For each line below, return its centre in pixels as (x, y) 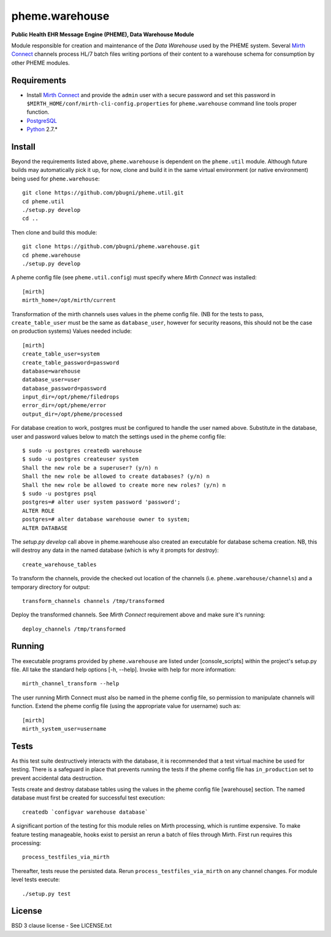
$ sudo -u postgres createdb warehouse (82, 451)
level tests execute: (36, 880)
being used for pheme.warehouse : (56, 179)
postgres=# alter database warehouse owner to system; (106, 519)
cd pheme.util (43, 201)
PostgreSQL (42, 120)
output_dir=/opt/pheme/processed (72, 414)
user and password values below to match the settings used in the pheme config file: (119, 437)
